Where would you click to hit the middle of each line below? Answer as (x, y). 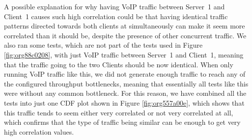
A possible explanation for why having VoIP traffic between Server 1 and (114, 6)
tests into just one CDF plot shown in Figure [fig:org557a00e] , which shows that (124, 102)
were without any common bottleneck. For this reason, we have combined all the (125, 93)
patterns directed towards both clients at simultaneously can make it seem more (125, 26)
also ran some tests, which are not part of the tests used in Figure (103, 45)
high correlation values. (39, 131)
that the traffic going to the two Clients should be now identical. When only (119, 64)
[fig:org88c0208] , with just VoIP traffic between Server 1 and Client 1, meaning (124, 54)
